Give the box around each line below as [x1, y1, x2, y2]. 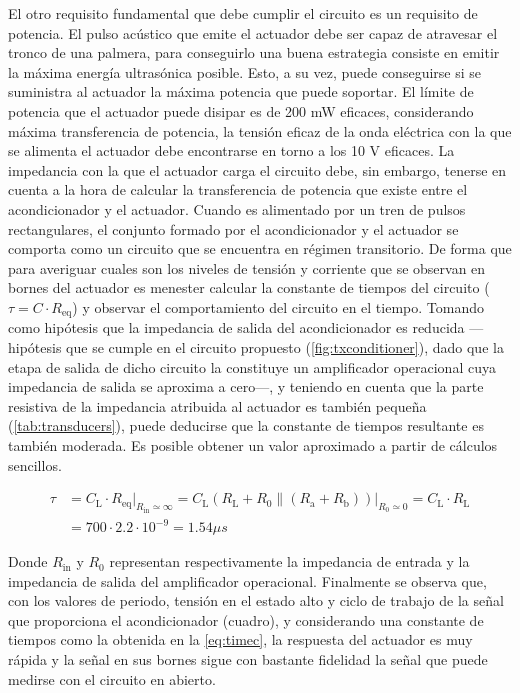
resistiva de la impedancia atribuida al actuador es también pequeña [8, 395, 427, 416]
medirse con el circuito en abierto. [8, 668, 216, 689]
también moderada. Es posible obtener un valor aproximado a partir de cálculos [8, 434, 498, 455]
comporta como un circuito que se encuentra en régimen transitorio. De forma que [8, 238, 512, 259]
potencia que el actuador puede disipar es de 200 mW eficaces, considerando [8, 100, 474, 121]
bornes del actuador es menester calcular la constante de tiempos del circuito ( [8, 277, 490, 298]
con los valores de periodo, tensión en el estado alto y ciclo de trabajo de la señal [8, 590, 504, 611]
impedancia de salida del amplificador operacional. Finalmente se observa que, [8, 570, 487, 591]
